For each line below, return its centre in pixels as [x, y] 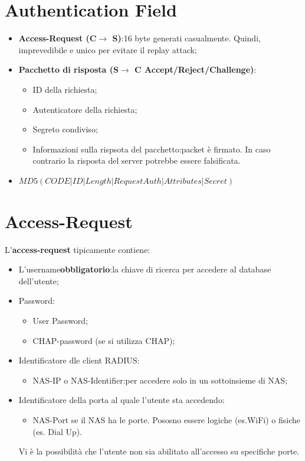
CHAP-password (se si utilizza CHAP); [104, 340]
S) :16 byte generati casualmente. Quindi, [186, 38]
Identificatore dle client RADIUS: [79, 360]
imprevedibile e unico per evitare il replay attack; [108, 49]
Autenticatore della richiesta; [85, 109]
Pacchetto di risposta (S [68, 69]
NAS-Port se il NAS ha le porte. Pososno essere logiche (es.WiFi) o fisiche [167, 419]
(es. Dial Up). [58, 431]
